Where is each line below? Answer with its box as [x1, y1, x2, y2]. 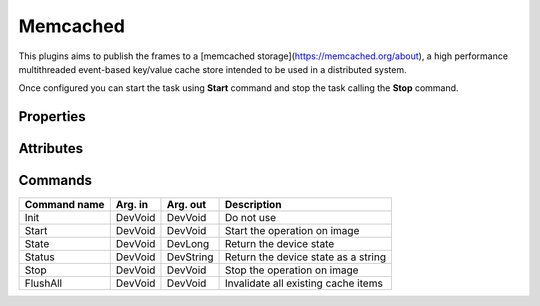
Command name [24, 198, 105, 212]
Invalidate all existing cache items [224, 276, 384, 290]
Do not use [224, 211, 277, 225]
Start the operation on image [224, 224, 360, 238]
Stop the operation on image [224, 263, 359, 277]
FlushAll [24, 276, 63, 290]
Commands [18, 172, 93, 189]
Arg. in [115, 198, 149, 212]
